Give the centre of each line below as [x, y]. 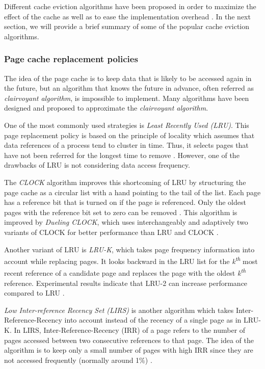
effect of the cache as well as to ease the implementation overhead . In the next [127, 16]
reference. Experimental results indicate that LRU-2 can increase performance [126, 283]
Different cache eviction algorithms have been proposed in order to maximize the [130, 6]
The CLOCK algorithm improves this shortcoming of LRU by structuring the [125, 182]
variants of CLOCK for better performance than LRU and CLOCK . [111, 232]
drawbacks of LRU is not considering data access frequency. [97, 165]
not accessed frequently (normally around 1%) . [78, 360]
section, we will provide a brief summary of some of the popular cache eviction [127, 26]
